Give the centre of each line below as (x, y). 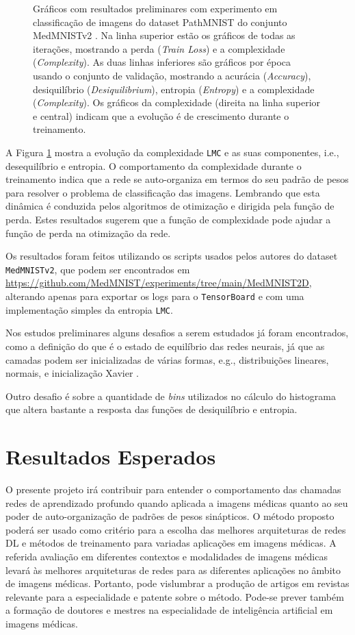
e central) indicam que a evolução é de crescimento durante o (161, 115)
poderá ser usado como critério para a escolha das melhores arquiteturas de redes (176, 529)
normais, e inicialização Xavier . (72, 373)
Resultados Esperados (111, 457)
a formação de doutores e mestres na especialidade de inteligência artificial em (169, 610)
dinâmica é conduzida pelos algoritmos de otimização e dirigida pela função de (170, 206)
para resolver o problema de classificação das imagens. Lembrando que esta (163, 192)
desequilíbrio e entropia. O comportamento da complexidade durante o (154, 165)
